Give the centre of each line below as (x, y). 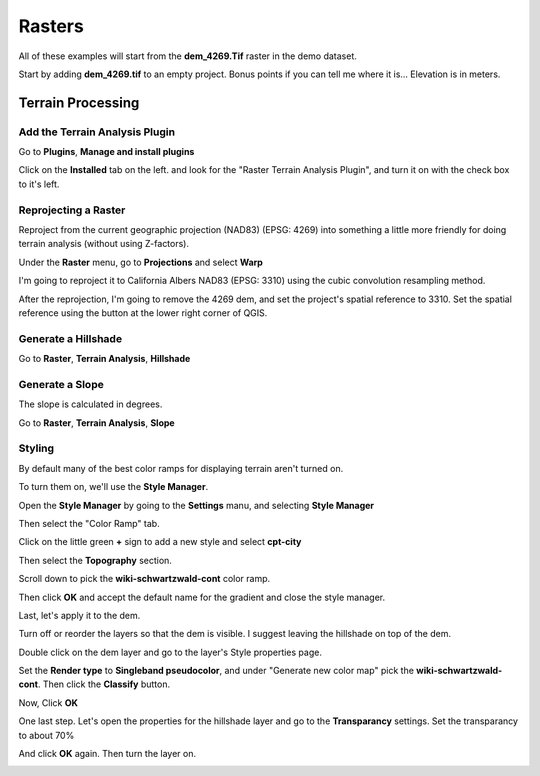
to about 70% (46, 735)
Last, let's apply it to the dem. (79, 615)
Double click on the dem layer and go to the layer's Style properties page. (170, 652)
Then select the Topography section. (95, 560)
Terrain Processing (79, 102)
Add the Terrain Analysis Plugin (96, 132)
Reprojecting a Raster (72, 210)
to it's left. (39, 184)
